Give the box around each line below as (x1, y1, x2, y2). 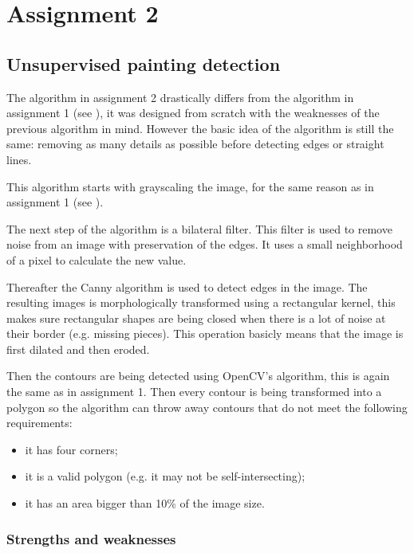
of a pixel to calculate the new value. (6, 251, 187, 268)
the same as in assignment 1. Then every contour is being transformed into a (6, 383, 382, 400)
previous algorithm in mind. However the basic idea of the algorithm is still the (6, 120, 394, 136)
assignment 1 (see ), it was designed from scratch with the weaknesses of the (6, 104, 380, 121)
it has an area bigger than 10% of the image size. (25, 495, 265, 512)
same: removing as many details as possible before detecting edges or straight (6, 135, 384, 152)
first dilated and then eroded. (6, 340, 150, 357)
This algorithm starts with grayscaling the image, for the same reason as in (6, 178, 374, 194)
